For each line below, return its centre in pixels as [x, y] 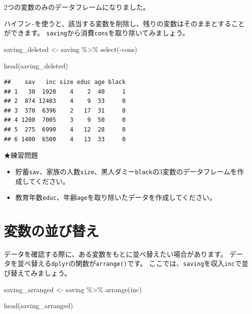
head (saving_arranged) [39, 306]
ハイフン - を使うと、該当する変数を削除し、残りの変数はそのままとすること [125, 23]
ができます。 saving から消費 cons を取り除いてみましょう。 [97, 33]
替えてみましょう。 [41, 273]
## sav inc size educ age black [65, 82]
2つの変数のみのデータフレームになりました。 [77, 7]
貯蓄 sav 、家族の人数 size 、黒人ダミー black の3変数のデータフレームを [126, 171]
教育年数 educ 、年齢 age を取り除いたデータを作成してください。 [116, 197]
